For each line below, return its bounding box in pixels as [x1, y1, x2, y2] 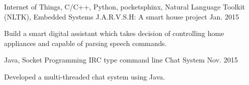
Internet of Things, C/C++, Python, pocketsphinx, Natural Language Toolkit [4, 1, 245, 11]
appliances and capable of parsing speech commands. [4, 37, 167, 48]
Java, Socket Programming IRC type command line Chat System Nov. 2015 [4, 54, 238, 65]
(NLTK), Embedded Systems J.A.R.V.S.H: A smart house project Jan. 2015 [4, 11, 239, 21]
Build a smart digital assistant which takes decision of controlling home [4, 28, 224, 38]
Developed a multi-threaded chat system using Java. [4, 71, 165, 81]
